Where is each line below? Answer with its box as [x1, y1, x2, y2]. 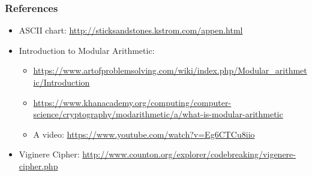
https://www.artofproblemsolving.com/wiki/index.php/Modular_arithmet [33, 64, 307, 77]
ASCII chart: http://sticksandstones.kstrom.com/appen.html [19, 24, 243, 37]
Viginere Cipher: [19, 148, 80, 160]
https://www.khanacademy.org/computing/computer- [33, 96, 232, 108]
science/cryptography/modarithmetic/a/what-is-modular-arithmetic [33, 108, 283, 120]
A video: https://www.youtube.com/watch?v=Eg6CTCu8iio [33, 128, 255, 140]
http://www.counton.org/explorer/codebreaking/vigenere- [82, 148, 296, 160]
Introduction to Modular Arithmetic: [19, 44, 155, 56]
